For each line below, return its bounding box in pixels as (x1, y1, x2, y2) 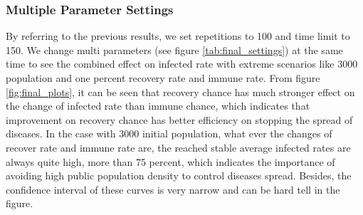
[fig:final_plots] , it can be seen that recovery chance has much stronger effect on (6, 84, 355, 99)
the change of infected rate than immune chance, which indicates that (6, 98, 310, 113)
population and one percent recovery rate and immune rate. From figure (6, 70, 320, 85)
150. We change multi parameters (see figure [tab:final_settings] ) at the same (6, 42, 343, 57)
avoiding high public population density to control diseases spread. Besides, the (6, 168, 352, 183)
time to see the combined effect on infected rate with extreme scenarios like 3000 (6, 56, 358, 71)
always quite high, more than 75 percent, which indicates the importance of (6, 154, 335, 169)
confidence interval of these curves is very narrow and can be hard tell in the (6, 182, 340, 196)
